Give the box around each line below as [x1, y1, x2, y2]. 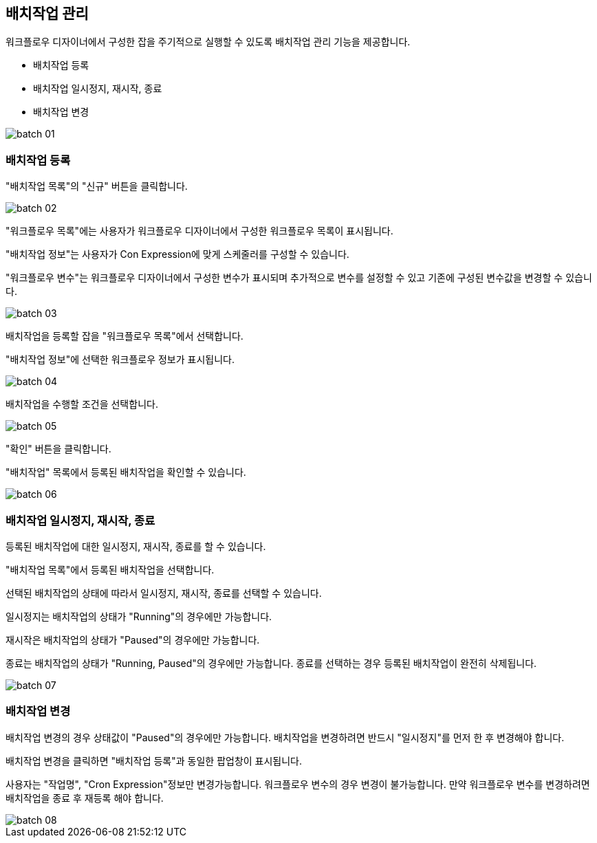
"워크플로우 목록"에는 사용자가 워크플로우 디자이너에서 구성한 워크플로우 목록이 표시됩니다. [6, 225, 393, 237]
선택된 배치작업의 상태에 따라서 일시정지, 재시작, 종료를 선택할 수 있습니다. [6, 587, 322, 599]
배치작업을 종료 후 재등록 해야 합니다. [6, 791, 164, 804]
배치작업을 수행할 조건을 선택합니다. [6, 398, 158, 410]
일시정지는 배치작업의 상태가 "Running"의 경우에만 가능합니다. [6, 610, 272, 622]
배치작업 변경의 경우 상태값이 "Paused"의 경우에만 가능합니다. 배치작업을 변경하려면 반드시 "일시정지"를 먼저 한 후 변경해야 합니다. [6, 731, 565, 743]
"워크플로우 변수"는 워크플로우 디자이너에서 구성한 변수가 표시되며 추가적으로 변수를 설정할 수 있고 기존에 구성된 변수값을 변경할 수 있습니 [6, 272, 592, 284]
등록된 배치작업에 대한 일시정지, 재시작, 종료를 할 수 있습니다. [6, 540, 266, 552]
